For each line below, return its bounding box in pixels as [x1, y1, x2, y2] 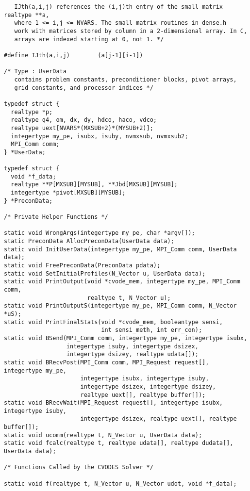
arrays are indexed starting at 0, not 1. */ [14, 35, 164, 43]
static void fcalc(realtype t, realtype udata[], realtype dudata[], [4, 440, 233, 447]
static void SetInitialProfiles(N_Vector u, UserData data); [4, 270, 206, 277]
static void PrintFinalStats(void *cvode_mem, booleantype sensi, [4, 318, 223, 326]
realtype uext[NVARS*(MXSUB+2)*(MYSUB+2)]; [11, 124, 153, 131]
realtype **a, [4, 11, 50, 18]
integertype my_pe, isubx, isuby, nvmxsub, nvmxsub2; [11, 132, 188, 140]
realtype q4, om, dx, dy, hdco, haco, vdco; [11, 116, 157, 124]
